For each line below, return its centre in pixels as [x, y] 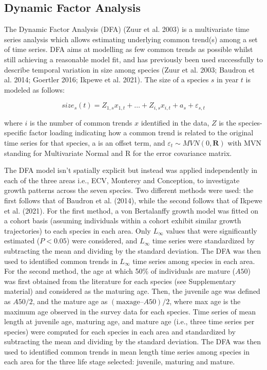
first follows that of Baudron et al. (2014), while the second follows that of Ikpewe [133, 200]
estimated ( [22, 241]
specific [16, 133]
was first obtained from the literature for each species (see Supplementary [120, 281]
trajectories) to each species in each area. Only [78, 230]
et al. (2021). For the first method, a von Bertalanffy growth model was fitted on [131, 210]
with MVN [244, 143]
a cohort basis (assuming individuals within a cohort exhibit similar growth [123, 221]
